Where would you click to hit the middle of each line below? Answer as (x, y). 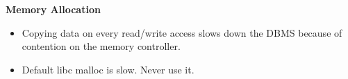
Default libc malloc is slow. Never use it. (108, 69)
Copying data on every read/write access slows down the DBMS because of (182, 32)
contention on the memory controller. (101, 46)
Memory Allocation (53, 9)
